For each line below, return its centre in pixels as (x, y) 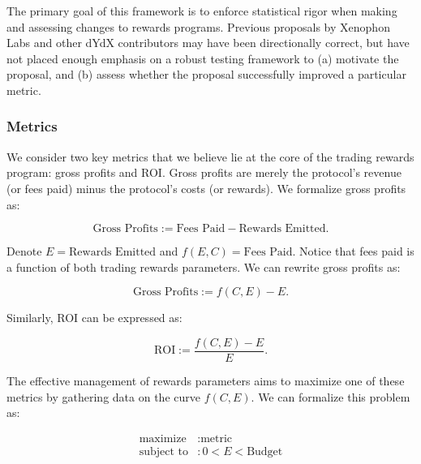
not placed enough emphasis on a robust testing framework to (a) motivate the (203, 58)
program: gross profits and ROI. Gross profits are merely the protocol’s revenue (204, 172)
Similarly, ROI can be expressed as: (95, 318)
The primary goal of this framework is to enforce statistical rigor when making (202, 11)
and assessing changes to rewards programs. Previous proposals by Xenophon (198, 26)
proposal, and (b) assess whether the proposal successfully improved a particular (206, 74)
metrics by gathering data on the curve (103, 396)
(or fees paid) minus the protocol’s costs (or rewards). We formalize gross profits (206, 188)
